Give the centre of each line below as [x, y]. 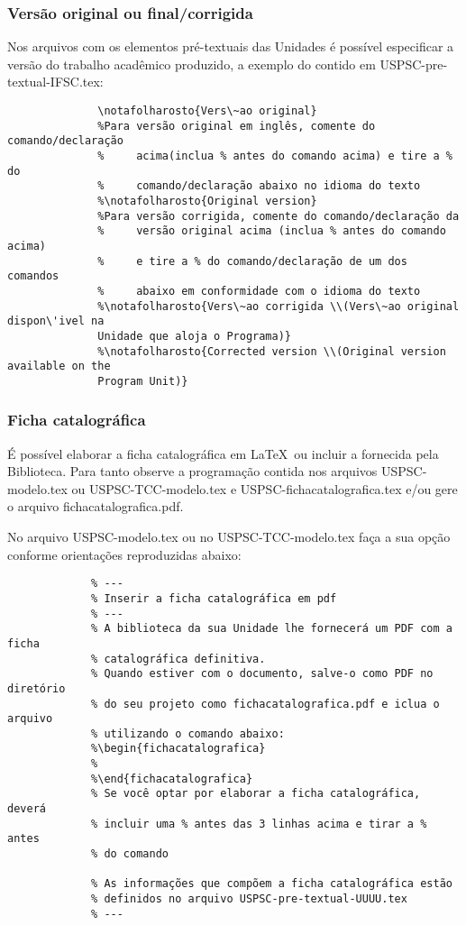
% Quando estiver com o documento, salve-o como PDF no [262, 674]
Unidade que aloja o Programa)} [194, 336]
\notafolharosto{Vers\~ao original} [207, 111]
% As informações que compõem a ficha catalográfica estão [272, 884]
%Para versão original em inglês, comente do [237, 126]
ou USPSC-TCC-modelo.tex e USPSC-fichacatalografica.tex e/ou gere [265, 488]
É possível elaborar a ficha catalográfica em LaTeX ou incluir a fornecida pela [223, 453]
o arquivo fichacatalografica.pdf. [96, 506]
